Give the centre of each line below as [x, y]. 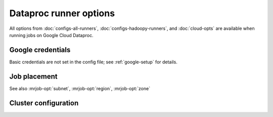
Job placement [33, 76]
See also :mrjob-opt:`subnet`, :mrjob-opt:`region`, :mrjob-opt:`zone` [80, 88]
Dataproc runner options [62, 13]
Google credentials [40, 50]
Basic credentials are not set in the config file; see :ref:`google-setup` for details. [94, 62]
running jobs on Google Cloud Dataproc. [51, 35]
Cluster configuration [44, 103]
